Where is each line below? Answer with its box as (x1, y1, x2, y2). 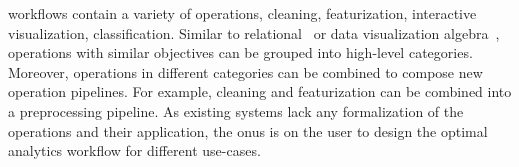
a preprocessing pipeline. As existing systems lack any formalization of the (8, 100, 464, 121)
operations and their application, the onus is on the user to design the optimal (8, 120, 488, 141)
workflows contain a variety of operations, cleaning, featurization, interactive (8, 3, 477, 23)
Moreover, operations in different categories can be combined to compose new (8, 61, 483, 82)
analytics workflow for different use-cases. (8, 140, 261, 161)
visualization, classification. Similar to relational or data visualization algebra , (8, 22, 500, 43)
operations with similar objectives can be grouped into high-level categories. (8, 42, 473, 63)
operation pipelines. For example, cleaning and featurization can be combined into (8, 81, 512, 102)
